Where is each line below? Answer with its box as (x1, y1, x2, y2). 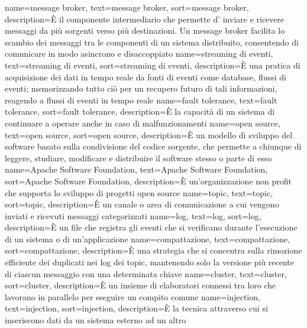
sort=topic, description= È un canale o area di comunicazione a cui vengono (5, 198, 279, 210)
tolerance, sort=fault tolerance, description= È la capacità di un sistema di (5, 105, 275, 118)
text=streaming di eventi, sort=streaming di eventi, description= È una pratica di (5, 59, 300, 71)
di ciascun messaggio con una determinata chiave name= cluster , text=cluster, (5, 267, 287, 280)
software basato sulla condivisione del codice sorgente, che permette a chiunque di (5, 140, 302, 152)
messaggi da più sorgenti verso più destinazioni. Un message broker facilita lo (5, 24, 285, 37)
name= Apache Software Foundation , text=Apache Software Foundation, (5, 163, 268, 176)
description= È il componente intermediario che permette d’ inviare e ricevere (5, 12, 285, 25)
